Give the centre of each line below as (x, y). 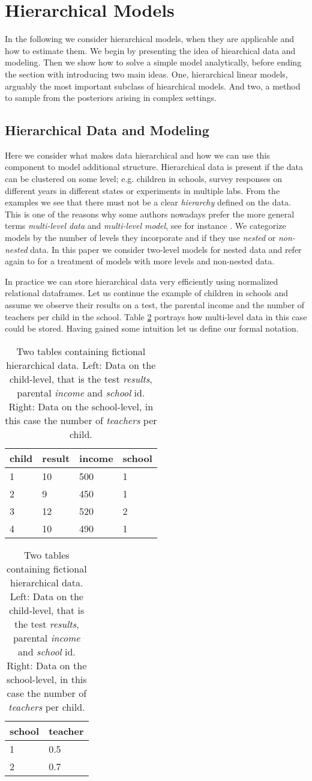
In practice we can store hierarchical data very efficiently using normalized (142, 281)
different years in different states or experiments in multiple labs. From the (142, 190)
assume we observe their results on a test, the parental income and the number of (155, 305)
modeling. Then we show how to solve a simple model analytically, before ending (153, 62)
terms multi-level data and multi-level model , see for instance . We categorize (145, 226)
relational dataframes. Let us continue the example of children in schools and (146, 293)
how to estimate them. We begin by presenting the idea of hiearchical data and (150, 50)
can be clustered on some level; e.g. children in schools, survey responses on (143, 179)
